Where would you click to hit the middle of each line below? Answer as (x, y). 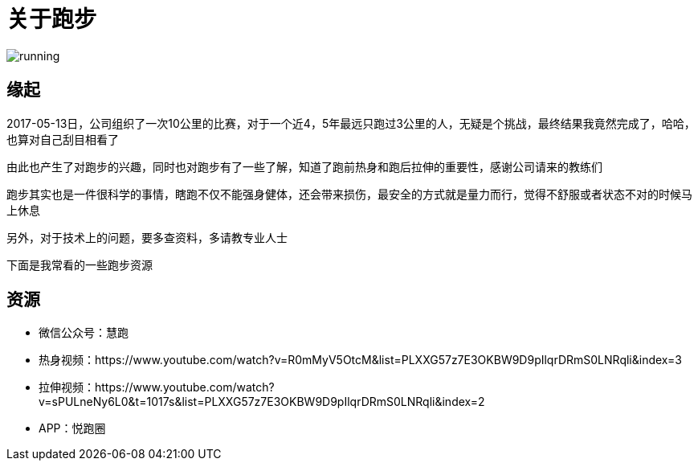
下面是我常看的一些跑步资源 (80, 264)
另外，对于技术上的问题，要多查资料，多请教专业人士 (147, 237)
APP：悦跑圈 (72, 428)
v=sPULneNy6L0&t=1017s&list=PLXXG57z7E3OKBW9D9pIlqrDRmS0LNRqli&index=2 (262, 402)
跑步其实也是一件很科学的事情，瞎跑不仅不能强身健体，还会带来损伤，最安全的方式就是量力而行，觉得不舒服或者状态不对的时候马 (349, 194)
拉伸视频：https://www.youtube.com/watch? (157, 387)
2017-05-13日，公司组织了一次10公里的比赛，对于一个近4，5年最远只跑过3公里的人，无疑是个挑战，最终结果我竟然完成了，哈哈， (351, 123)
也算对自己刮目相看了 (63, 139)
